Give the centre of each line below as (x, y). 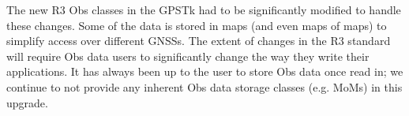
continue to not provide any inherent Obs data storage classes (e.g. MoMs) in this (204, 86)
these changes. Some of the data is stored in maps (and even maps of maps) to (197, 25)
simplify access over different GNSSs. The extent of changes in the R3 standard (199, 41)
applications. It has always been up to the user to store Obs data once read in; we (205, 71)
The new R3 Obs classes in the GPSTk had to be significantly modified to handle (204, 9)
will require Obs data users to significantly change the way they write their (188, 56)
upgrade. (27, 102)
